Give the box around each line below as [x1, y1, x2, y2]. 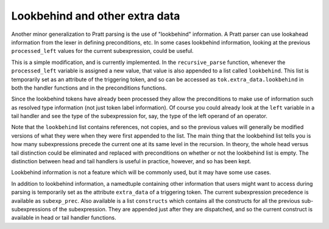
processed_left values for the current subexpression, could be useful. [11, 48, 194, 55]
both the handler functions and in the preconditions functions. [11, 84, 167, 91]
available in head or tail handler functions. [11, 214, 116, 222]
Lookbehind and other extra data [11, 9, 180, 23]
